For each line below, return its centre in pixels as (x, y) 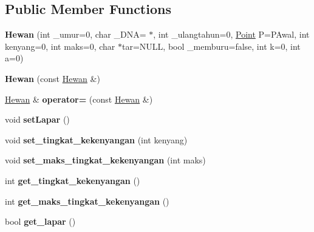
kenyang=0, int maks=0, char (60, 46)
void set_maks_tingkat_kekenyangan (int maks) (105, 160)
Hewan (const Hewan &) (53, 78)
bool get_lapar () (40, 221)
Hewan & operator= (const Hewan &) (79, 99)
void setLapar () (37, 119)
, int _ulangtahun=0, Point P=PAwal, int (231, 34)
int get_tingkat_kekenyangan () (73, 180)
